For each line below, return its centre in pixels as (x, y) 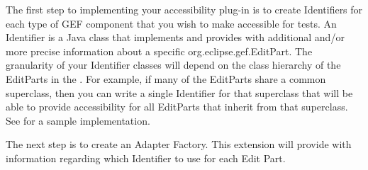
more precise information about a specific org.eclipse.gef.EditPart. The (159, 51)
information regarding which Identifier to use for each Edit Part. (146, 158)
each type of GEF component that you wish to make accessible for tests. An (171, 23)
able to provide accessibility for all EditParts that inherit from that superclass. (177, 107)
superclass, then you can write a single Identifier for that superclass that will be (179, 92)
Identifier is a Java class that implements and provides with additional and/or (175, 37)
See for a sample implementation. (78, 120)
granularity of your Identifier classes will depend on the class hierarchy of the (173, 65)
